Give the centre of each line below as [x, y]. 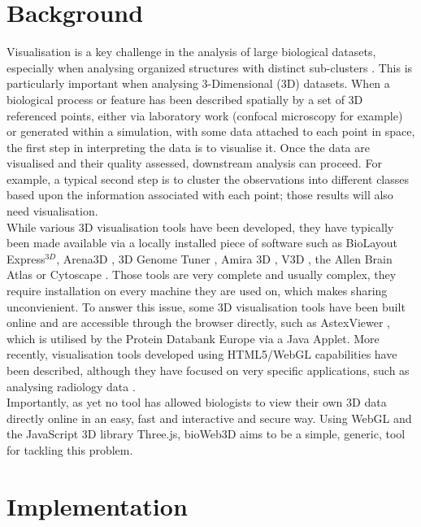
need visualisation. [52, 211]
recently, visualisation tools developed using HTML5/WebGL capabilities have [202, 354]
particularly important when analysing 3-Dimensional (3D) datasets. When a [198, 83]
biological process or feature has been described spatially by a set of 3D [185, 99]
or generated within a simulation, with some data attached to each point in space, [211, 131]
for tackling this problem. [70, 449]
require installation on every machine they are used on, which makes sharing [197, 291]
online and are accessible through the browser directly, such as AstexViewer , [199, 322]
